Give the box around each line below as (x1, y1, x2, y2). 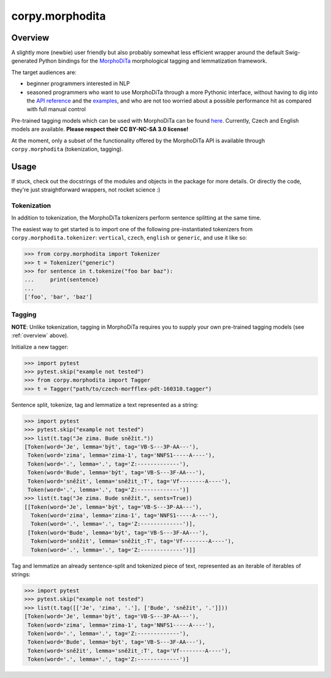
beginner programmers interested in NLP (26, 80, 130, 87)
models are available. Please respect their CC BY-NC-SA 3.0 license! (11, 126, 189, 133)
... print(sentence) (24, 276, 99, 283)
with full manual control (26, 106, 86, 113)
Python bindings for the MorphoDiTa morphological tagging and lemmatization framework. (39, 57, 268, 64)
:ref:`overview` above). (11, 332, 69, 339)
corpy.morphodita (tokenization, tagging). (11, 145, 124, 153)
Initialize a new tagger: (11, 343, 69, 350)
